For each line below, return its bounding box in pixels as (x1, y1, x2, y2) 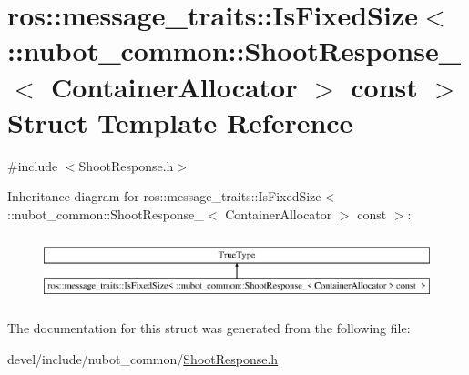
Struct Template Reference (7, 103, 353, 140)
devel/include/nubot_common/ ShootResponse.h (7, 349, 279, 368)
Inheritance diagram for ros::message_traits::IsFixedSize (7, 187, 321, 206)
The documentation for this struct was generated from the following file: (7, 318, 411, 337)
